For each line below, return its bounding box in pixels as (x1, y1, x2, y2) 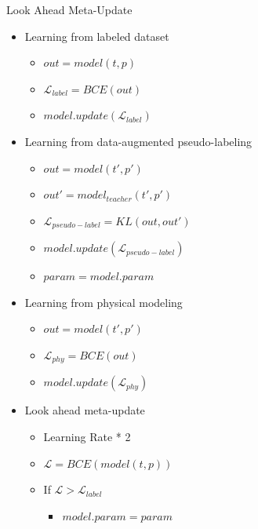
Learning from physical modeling (24, 294, 183, 310)
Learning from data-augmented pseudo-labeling (24, 133, 253, 149)
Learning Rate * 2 (43, 429, 131, 445)
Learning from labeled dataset (24, 27, 169, 44)
